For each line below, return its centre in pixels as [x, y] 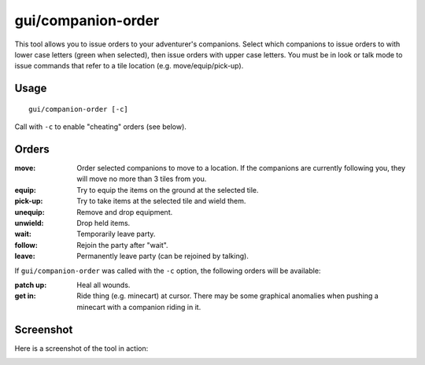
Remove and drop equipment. [125, 212]
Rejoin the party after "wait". [122, 245]
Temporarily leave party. [116, 234]
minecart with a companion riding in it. [139, 307]
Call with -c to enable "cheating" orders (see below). [100, 127]
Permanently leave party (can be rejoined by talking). [163, 256]
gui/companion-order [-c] [79, 109]
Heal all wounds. [103, 285]
